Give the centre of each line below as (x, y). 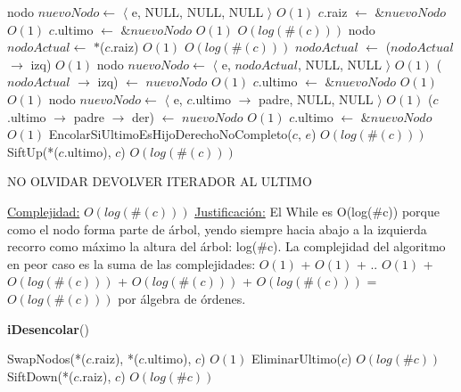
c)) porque (411, 211)
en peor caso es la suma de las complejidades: (132, 263)
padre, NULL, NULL (316, 98)
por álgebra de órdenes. (182, 298)
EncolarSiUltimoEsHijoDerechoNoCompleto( (170, 134)
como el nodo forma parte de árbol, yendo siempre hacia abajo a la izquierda (217, 229)
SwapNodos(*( (47, 359)
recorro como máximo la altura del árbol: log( (132, 246)
